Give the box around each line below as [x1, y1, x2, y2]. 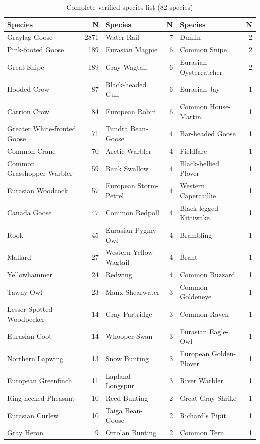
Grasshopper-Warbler [7, 168, 73, 178]
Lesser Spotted [7, 304, 53, 314]
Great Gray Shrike [180, 392, 237, 403]
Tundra [105, 123, 128, 134]
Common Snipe [180, 44, 227, 55]
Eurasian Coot [7, 331, 52, 341]
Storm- [137, 180, 159, 191]
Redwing [105, 269, 132, 279]
